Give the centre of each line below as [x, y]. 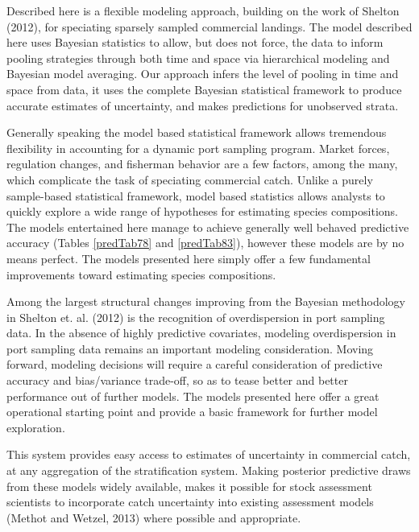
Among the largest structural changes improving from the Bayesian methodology [206, 301]
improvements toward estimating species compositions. [141, 274]
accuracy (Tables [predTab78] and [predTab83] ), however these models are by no [205, 243]
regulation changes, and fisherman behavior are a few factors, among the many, [202, 164]
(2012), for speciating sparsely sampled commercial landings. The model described [209, 26]
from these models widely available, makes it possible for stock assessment [189, 486]
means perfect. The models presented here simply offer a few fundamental [189, 258]
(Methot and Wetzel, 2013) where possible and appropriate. [154, 517]
